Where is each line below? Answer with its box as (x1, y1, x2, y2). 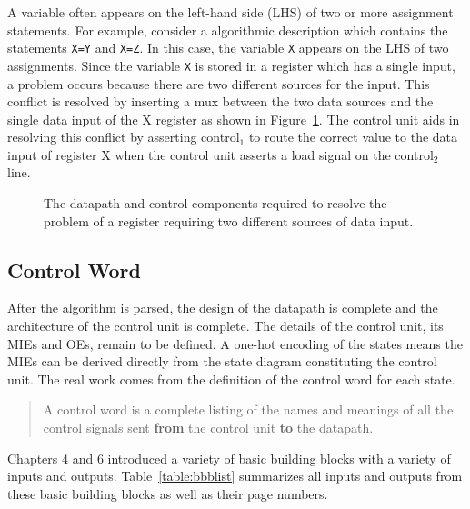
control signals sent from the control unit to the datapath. (43, 418, 374, 437)
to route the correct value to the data (248, 127, 458, 146)
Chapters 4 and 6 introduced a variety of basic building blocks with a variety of (7, 448, 451, 467)
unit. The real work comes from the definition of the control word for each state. (7, 369, 455, 388)
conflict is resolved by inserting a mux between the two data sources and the (7, 92, 434, 111)
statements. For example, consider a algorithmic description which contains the (7, 20, 448, 39)
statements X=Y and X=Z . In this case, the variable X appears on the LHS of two (7, 38, 449, 57)
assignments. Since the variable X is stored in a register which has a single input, (7, 55, 455, 75)
